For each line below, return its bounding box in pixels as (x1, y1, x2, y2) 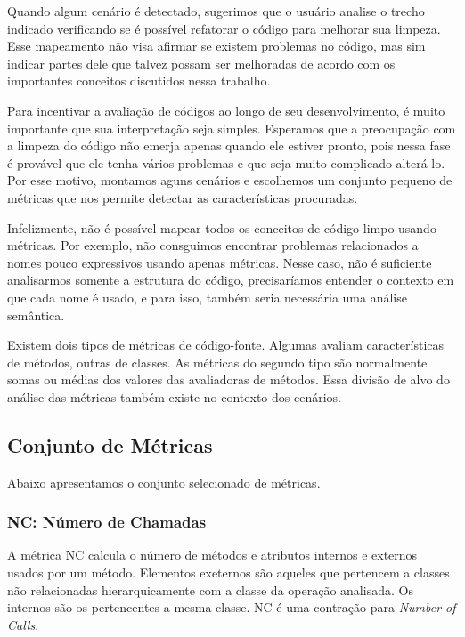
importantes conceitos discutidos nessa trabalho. (7, 71, 271, 90)
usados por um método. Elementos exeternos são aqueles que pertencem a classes (7, 563, 450, 582)
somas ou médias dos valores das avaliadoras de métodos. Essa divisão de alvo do (7, 370, 450, 389)
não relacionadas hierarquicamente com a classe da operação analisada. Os (7, 580, 413, 599)
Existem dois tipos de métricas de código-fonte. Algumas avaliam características (7, 335, 445, 354)
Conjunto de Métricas (7, 431, 213, 458)
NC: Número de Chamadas (7, 511, 207, 533)
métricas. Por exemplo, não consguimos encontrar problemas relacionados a (7, 236, 419, 254)
